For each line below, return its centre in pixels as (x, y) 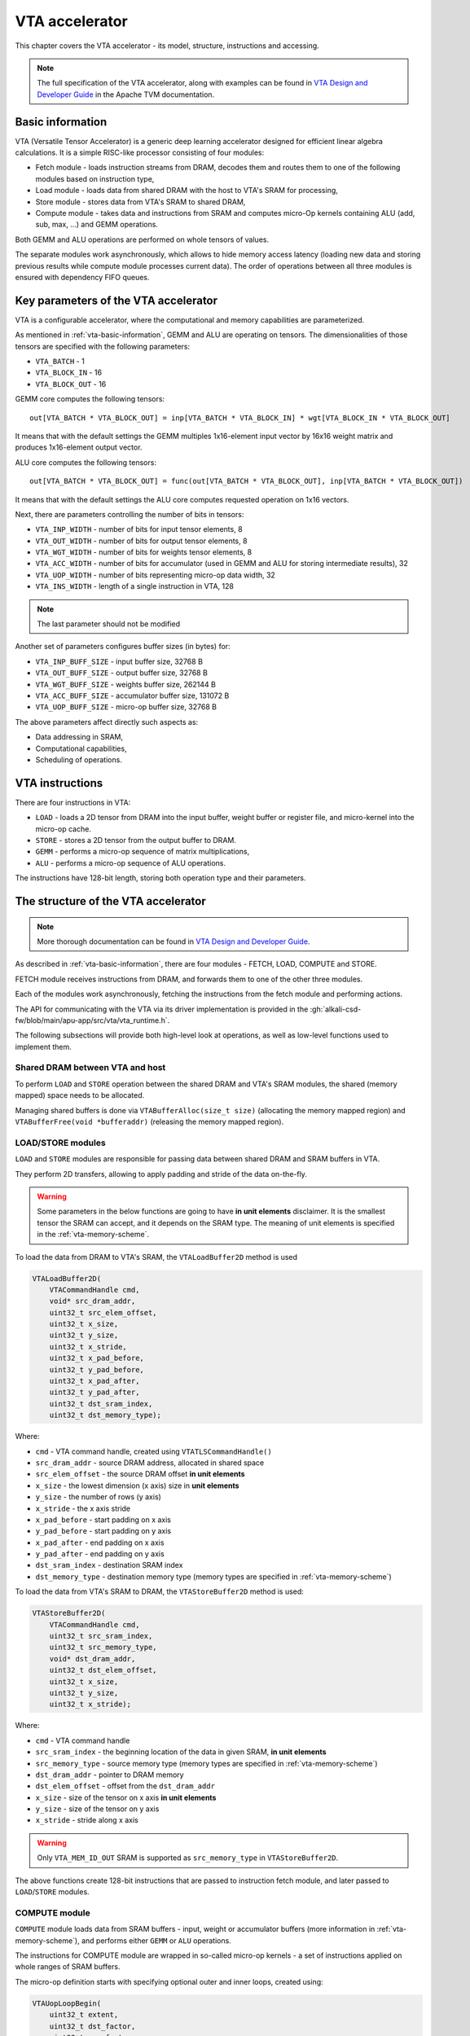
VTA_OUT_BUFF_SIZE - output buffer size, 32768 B (121, 673)
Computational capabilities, (81, 748)
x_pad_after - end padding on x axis (100, 1542)
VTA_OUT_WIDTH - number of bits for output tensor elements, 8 (141, 541)
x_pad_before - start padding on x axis (103, 1520)
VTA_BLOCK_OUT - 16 (71, 384)
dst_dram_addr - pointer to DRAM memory (110, 1775)
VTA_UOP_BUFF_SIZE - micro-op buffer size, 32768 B (126, 707)
